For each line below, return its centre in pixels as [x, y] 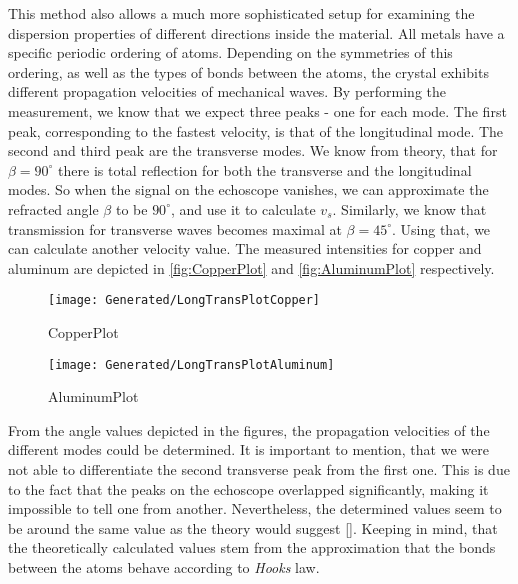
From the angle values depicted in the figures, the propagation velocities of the [249, 429]
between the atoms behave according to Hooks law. [164, 566]
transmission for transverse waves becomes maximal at [175, 228]
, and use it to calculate [243, 208]
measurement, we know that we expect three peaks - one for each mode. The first [257, 110]
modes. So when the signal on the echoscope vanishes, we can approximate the [248, 189]
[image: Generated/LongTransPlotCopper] [184, 300]
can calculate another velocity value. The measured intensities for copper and [245, 248]
